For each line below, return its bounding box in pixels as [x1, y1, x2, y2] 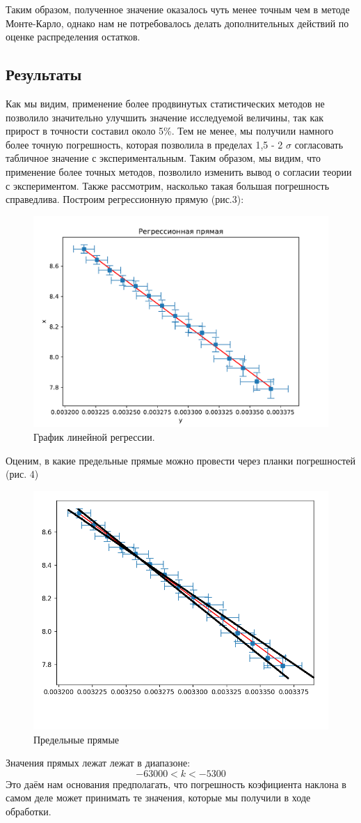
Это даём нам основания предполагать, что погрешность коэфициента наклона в [6, 776, 346, 791]
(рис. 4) [6, 467, 39, 481]
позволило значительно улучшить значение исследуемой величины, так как [6, 110, 324, 124]
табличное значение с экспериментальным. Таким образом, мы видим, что [6, 151, 321, 165]
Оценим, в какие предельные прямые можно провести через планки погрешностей [6, 453, 356, 467]
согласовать [294, 137, 344, 151]
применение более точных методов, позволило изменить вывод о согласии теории [6, 164, 352, 179]
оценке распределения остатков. [6, 29, 141, 44]
